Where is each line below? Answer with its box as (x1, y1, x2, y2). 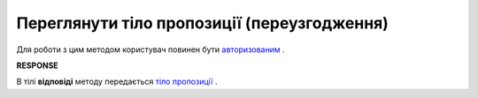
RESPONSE (16, 60, 59, 71)
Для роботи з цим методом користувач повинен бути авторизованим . (16, 44, 285, 55)
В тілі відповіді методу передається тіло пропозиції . (16, 76, 218, 87)
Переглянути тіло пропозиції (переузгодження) (16, 13, 389, 33)
